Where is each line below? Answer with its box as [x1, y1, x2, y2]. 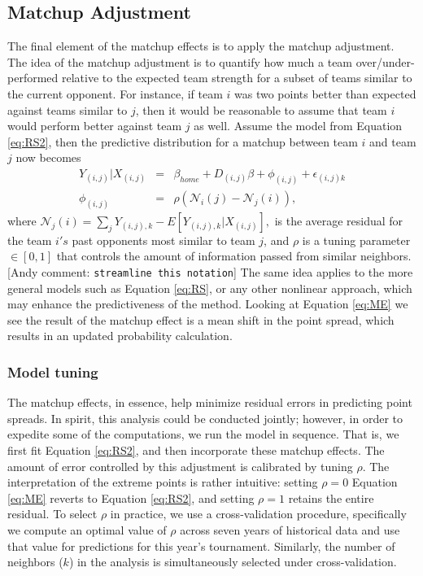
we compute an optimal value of [7, 521, 167, 538]
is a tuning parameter [302, 231, 411, 248]
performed [7, 69, 59, 86]
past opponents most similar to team [72, 231, 255, 248]
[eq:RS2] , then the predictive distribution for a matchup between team [7, 133, 358, 150]
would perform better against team [7, 117, 182, 134]
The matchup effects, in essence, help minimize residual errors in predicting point [7, 394, 412, 411]
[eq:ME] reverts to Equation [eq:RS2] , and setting [7, 489, 255, 506]
